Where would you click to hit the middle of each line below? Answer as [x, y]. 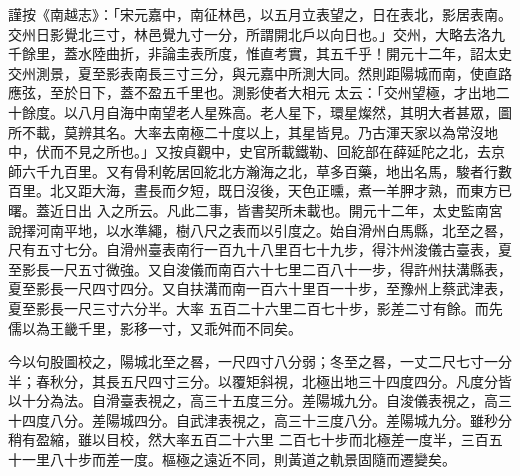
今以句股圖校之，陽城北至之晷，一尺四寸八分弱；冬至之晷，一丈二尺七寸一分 [260, 361]
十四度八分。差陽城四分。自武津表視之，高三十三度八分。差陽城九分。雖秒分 [260, 419]
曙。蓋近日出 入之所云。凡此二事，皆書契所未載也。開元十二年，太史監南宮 [255, 209]
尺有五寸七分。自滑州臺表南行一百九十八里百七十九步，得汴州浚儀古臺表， [253, 249]
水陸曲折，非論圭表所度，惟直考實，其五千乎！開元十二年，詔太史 [294, 53]
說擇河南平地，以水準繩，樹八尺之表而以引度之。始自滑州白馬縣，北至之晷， [260, 229]
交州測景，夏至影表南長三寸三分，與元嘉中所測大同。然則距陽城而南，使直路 [260, 72]
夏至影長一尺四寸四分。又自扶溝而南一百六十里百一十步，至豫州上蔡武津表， [260, 288]
